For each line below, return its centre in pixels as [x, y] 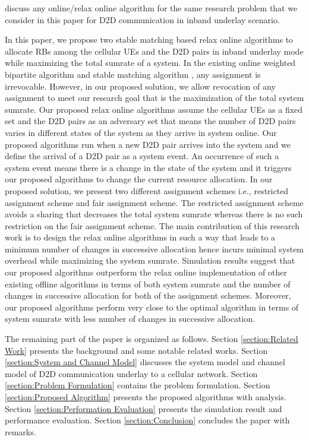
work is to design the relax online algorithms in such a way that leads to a [140, 237]
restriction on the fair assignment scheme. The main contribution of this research [152, 225]
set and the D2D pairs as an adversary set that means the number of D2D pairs [150, 121]
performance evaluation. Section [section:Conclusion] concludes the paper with [147, 420]
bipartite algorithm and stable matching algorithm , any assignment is [133, 74]
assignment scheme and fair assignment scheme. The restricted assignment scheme [154, 202]
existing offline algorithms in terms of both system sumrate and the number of [148, 284]
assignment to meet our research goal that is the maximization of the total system [154, 98]
